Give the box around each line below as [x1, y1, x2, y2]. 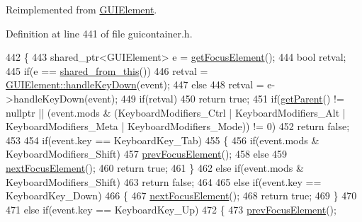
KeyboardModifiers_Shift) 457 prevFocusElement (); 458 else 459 [6, 146, 288, 161]
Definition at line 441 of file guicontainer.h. [6, 25, 193, 40]
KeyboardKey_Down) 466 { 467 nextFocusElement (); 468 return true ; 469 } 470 [6, 188, 357, 203]
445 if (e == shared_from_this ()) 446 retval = [6, 63, 208, 78]
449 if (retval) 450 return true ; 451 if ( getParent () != [120, 90, 344, 105]
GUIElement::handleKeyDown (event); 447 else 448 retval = [6, 77, 264, 92]
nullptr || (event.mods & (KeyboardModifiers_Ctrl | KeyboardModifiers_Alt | [6, 105, 346, 119]
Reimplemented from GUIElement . [6, 2, 157, 16]
